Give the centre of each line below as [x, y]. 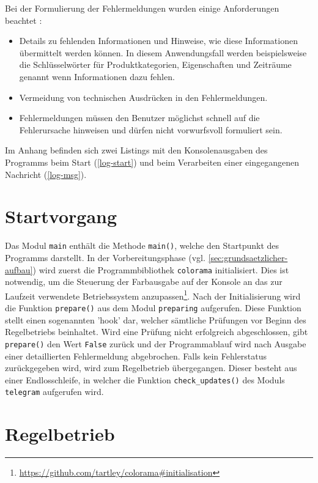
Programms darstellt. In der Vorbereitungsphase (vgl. [105, 257]
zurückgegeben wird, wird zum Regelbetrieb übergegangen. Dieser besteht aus [151, 368]
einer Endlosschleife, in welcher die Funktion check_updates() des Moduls [145, 379]
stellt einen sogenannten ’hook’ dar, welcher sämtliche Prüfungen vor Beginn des [156, 319]
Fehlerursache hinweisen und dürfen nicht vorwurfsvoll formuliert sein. [151, 129]
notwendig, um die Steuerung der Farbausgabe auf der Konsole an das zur [144, 282]
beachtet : [24, 20]
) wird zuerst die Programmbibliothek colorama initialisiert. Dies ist [161, 269]
